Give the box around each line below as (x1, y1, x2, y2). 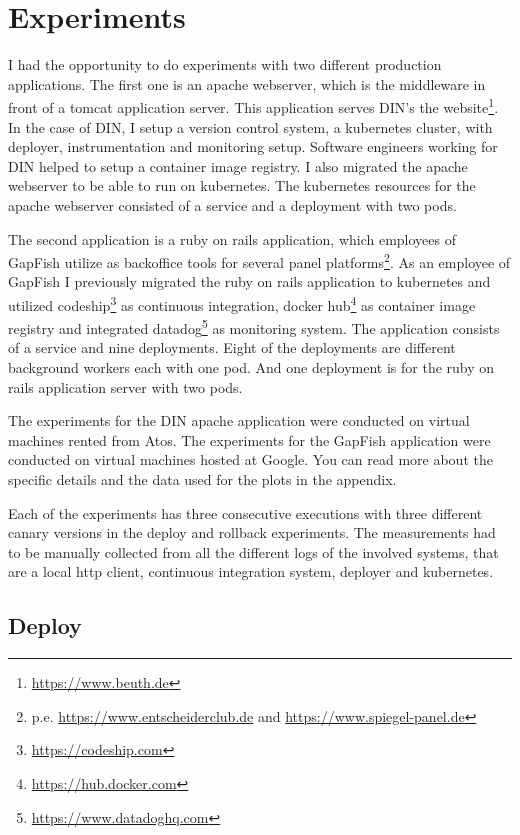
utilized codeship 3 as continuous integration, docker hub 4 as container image (8, 291, 476, 315)
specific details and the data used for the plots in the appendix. (8, 469, 397, 490)
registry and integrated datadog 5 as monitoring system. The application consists (8, 315, 500, 338)
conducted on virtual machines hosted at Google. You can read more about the (8, 449, 493, 470)
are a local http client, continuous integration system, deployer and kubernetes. (8, 561, 494, 582)
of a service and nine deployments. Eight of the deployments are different (8, 337, 456, 358)
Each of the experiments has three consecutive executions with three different (8, 502, 483, 523)
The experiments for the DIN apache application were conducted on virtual (8, 410, 470, 431)
